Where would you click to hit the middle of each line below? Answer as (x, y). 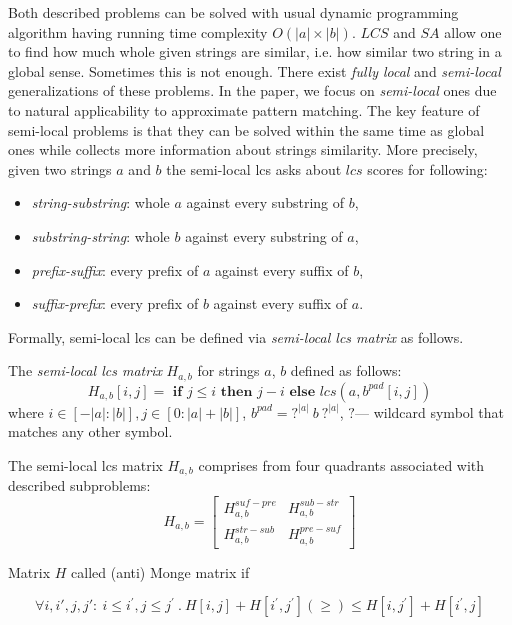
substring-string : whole (100, 235)
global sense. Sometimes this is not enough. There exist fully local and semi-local (254, 70)
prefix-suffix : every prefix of (115, 269)
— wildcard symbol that (429, 411)
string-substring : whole (100, 202)
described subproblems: (79, 485)
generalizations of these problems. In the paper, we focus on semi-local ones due (252, 90)
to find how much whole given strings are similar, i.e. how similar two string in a (255, 51)
